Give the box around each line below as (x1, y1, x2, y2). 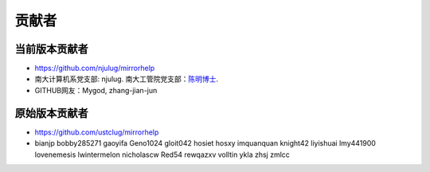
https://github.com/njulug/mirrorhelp (34, 64, 155, 73)
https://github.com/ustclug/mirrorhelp (34, 127, 159, 137)
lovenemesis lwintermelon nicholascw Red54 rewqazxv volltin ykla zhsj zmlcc (34, 150, 291, 159)
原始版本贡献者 (14, 106, 88, 119)
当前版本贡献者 (14, 42, 88, 56)
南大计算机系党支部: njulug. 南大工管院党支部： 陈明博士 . (34, 74, 219, 84)
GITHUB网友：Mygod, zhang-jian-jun (34, 85, 158, 95)
